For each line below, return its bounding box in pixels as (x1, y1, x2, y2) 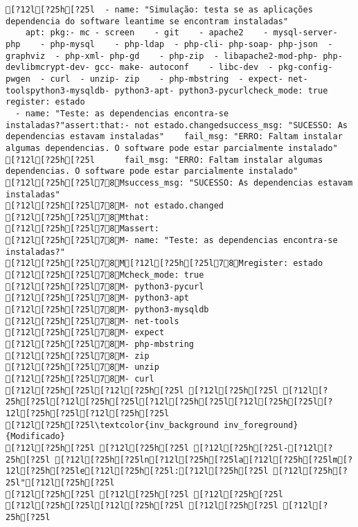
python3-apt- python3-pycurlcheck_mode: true (114, 85, 328, 96)
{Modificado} (6, 431, 65, 442)
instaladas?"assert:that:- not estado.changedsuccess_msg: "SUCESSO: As (6, 120, 348, 130)
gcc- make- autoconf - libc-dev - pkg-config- (94, 62, 333, 73)
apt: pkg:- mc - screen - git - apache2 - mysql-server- (25, 28, 338, 38)
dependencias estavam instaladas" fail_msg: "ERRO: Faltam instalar (6, 132, 343, 142)
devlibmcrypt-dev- (6, 62, 90, 73)
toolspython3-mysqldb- (6, 85, 110, 96)
